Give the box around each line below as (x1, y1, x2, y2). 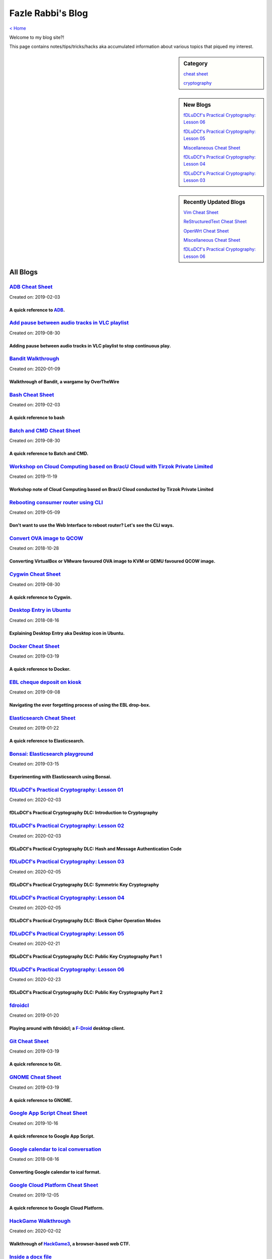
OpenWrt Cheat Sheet (183, 228, 229, 234)
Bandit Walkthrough (9, 355, 59, 362)
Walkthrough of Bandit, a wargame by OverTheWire (9, 378, 119, 385)
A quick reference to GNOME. (9, 1097, 73, 1103)
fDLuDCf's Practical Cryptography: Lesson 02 (9, 822, 124, 829)
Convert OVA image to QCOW (9, 535, 83, 542)
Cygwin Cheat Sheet (9, 571, 61, 578)
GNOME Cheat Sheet (9, 1074, 61, 1081)
